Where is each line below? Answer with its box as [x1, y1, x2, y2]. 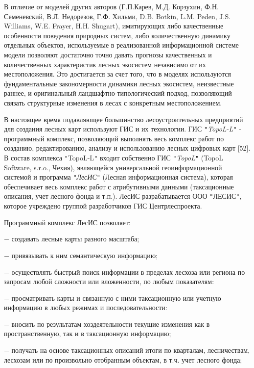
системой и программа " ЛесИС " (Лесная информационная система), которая [4, 172, 233, 182]
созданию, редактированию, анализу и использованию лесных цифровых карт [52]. [4, 143, 251, 153]
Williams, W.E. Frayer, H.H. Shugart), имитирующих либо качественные [4, 21, 224, 31]
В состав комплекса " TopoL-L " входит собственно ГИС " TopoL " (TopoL [4, 152, 224, 162]
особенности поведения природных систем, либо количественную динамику [4, 30, 231, 40]
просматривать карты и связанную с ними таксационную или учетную [11, 292, 221, 303]
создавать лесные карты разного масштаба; [11, 234, 139, 244]
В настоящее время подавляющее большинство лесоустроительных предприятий [4, 114, 243, 124]
